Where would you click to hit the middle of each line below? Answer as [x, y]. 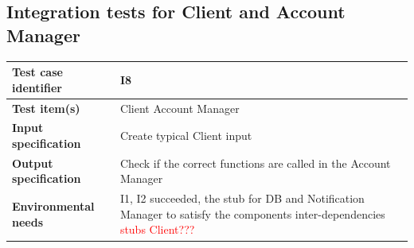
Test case [37, 72]
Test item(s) [46, 108]
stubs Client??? [157, 229]
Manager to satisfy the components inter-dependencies [252, 213]
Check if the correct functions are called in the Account [255, 163]
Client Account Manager [180, 108]
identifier [37, 87]
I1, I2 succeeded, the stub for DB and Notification [242, 198]
